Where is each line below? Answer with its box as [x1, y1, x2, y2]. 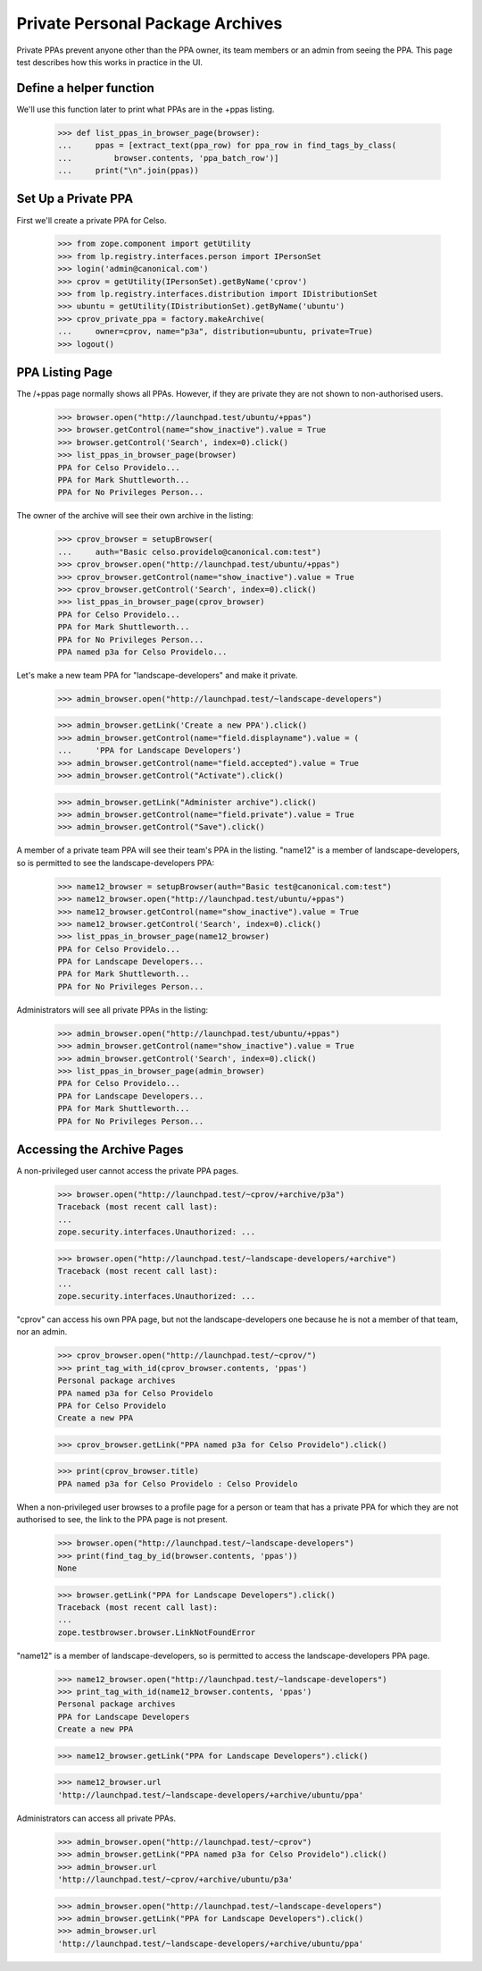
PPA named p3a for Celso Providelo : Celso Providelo [57, 1478, 298, 1488]
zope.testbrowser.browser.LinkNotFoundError [57, 1627, 256, 1638]
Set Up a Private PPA [16, 191, 134, 206]
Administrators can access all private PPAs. [16, 1813, 177, 1824]
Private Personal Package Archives [16, 13, 283, 33]
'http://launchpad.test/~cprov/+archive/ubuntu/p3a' [57, 1874, 294, 1884]
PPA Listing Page [16, 365, 113, 380]
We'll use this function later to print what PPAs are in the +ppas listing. [16, 104, 275, 114]
